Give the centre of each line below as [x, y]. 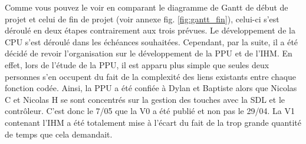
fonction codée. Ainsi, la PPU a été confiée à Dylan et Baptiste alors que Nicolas [151, 88]
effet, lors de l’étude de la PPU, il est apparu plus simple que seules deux [137, 64]
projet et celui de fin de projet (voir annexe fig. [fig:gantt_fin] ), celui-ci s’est [142, 19]
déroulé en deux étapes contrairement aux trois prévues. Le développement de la [150, 30]
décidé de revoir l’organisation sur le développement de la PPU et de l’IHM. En [149, 53]
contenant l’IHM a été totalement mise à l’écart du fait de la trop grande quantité [153, 122]
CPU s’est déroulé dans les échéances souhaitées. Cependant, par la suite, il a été [152, 41]
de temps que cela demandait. [59, 134]
